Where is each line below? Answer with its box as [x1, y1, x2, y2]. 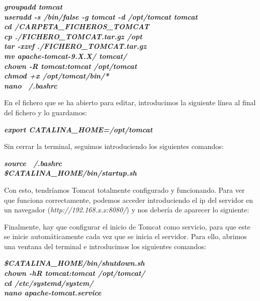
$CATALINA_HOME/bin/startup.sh [4, 168, 137, 178]
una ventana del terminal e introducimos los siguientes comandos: [4, 241, 206, 251]
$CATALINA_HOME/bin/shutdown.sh [4, 258, 145, 268]
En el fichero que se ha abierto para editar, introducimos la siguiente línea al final [4, 97, 256, 108]
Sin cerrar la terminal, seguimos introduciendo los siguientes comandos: [4, 141, 224, 152]
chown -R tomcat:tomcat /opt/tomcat [4, 60, 137, 71]
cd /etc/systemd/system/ [4, 277, 94, 288]
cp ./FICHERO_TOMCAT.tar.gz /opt [4, 31, 142, 41]
